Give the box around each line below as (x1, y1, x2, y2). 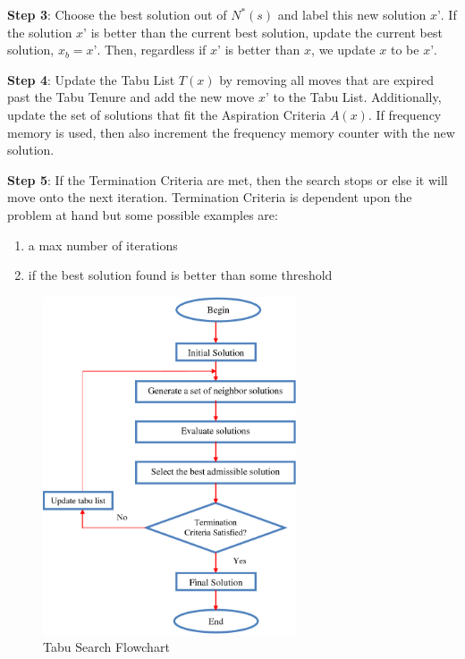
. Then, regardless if (97, 40, 207, 59)
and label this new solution (277, 5, 427, 23)
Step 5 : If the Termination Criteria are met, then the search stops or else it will (7, 170, 448, 189)
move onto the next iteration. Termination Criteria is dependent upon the (7, 188, 412, 207)
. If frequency (368, 105, 442, 123)
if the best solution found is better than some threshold (28, 266, 333, 284)
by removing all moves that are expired (219, 70, 434, 89)
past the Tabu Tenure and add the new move (7, 88, 255, 106)
